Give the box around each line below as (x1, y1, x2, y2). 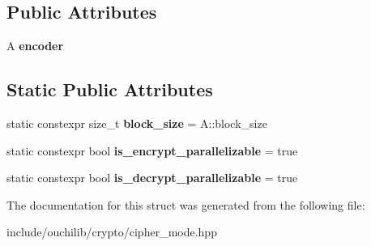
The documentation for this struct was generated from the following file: (6, 196, 365, 213)
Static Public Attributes (6, 77, 213, 102)
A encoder (6, 37, 64, 54)
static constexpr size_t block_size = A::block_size (6, 115, 267, 131)
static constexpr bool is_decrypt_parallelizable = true (6, 169, 298, 186)
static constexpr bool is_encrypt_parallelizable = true (6, 142, 298, 159)
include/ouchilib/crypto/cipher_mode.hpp (6, 223, 217, 240)
